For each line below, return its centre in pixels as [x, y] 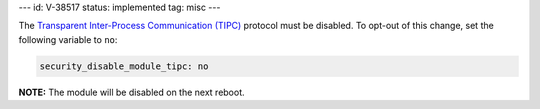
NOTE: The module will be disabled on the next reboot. [131, 92]
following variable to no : [68, 39]
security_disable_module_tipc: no [124, 66]
